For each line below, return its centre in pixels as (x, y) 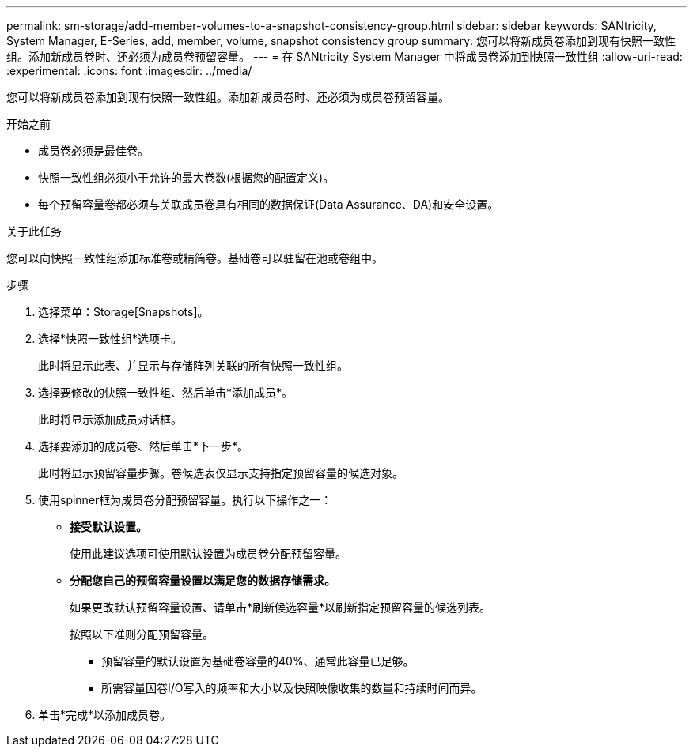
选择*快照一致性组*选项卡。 (110, 339)
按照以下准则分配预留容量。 (142, 634)
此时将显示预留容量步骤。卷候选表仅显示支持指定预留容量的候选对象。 (221, 473)
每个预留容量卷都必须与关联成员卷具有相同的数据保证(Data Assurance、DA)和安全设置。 (269, 204)
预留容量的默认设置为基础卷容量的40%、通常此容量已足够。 (258, 661)
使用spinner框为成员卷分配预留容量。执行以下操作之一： (185, 500)
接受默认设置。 (108, 527)
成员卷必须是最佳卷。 (93, 151)
